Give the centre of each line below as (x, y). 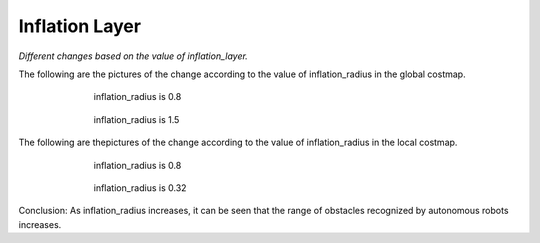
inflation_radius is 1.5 (136, 119)
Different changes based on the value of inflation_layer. (133, 56)
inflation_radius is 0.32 (140, 187)
